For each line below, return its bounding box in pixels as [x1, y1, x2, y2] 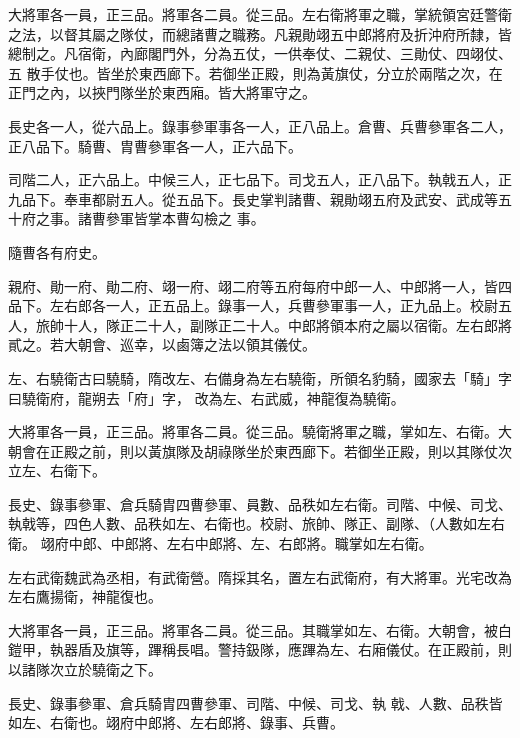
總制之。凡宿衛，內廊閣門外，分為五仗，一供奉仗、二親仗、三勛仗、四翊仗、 [8, 43, 512, 64]
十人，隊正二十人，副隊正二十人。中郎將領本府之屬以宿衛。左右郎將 [63, 314, 512, 335]
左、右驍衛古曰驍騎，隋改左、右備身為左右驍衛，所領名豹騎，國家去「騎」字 [8, 367, 512, 388]
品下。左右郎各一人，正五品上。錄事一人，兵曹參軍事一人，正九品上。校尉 [8, 295, 498, 316]
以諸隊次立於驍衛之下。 [8, 659, 162, 680]
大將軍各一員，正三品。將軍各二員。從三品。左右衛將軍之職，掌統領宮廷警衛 [8, 4, 512, 24]
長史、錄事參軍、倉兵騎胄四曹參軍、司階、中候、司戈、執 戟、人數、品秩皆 [8, 692, 503, 713]
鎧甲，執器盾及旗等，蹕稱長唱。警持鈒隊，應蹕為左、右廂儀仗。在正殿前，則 [8, 639, 512, 660]
